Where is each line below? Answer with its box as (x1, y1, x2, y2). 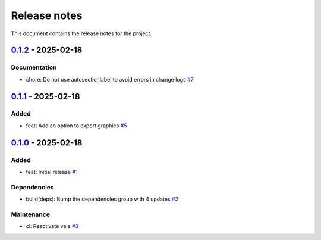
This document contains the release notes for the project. (11, 30, 152, 37)
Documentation (11, 63, 57, 71)
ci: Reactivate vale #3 (26, 223, 79, 230)
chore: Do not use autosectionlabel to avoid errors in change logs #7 (26, 76, 194, 83)
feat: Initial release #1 (26, 169, 78, 176)
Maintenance (11, 210, 51, 219)
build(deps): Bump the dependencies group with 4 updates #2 (26, 195, 178, 202)
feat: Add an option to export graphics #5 (26, 122, 127, 129)
